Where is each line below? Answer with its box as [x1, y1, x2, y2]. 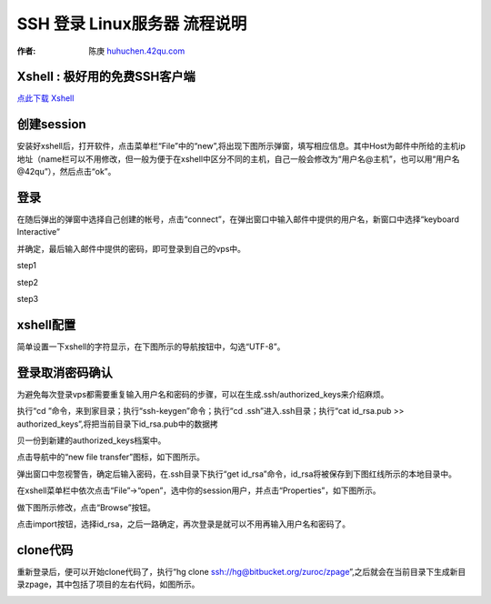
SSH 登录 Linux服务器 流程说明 [16, 14, 247, 34]
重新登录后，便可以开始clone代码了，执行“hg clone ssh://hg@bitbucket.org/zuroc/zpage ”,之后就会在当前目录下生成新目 [16, 566, 466, 577]
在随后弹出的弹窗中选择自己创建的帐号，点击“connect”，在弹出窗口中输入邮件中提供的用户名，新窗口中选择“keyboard [16, 214, 459, 225]
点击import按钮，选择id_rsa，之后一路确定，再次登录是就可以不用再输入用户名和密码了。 [16, 518, 351, 529]
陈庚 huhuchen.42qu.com [88, 45, 185, 56]
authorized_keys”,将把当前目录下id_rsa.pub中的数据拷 [16, 418, 218, 429]
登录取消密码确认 [16, 365, 113, 380]
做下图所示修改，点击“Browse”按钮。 [16, 501, 156, 513]
